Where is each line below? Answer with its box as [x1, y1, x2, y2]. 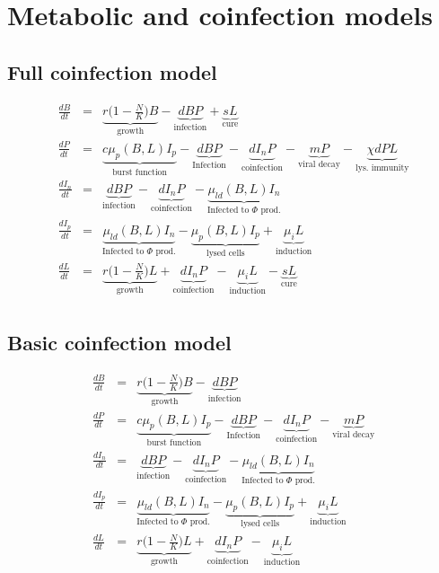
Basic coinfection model [7, 329, 232, 357]
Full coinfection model [7, 57, 217, 85]
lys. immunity [355, 163, 409, 172]
